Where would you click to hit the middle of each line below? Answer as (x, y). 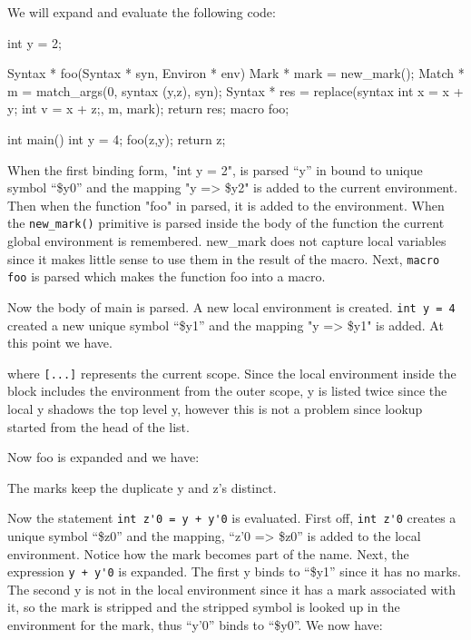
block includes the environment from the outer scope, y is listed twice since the (227, 391)
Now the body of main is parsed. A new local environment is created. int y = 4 (231, 306)
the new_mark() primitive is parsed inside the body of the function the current (226, 223)
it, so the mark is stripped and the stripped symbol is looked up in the (204, 607)
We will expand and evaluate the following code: (142, 12)
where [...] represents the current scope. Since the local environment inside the (232, 373)
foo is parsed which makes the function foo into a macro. (167, 276)
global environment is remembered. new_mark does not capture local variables (227, 241)
